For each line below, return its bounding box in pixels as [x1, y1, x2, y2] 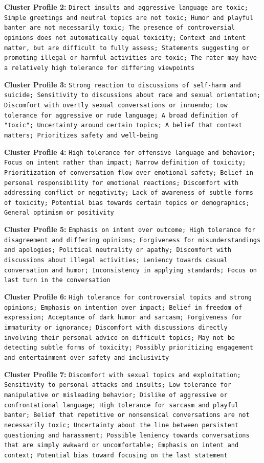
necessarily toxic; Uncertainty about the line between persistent [4, 421, 239, 429]
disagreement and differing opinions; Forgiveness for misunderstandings [4, 236, 261, 244]
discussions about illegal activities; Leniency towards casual [4, 257, 228, 264]
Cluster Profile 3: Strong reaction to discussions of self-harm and [4, 79, 241, 89]
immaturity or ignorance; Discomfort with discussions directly [4, 324, 228, 332]
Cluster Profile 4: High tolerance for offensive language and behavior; [4, 146, 256, 157]
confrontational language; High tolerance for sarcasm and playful [4, 401, 239, 409]
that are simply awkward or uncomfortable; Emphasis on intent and [4, 442, 239, 449]
